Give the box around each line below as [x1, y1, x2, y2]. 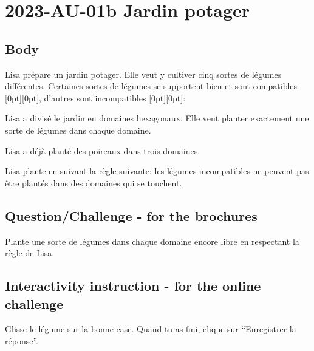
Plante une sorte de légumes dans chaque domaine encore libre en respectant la [5, 234, 299, 247]
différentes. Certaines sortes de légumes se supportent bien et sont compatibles [5, 80, 298, 92]
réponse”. [5, 334, 38, 347]
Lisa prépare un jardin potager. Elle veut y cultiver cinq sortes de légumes [5, 67, 282, 80]
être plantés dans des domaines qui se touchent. [5, 176, 182, 189]
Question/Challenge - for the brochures [5, 206, 258, 225]
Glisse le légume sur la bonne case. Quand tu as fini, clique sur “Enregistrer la [5, 322, 296, 335]
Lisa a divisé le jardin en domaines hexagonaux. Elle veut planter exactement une [5, 112, 309, 124]
